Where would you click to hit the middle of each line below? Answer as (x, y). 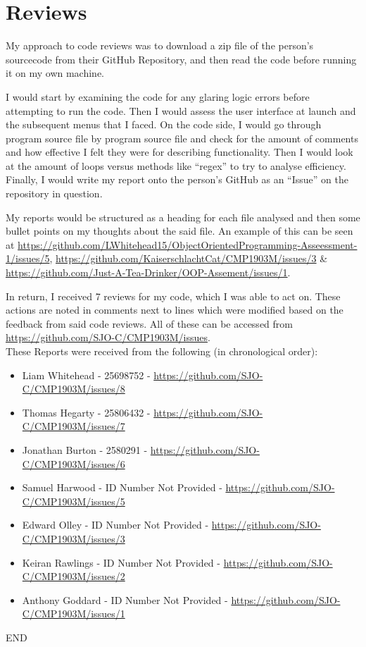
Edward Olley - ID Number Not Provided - (115, 525)
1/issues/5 (28, 258)
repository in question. (54, 193)
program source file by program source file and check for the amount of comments (182, 138)
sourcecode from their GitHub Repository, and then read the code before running (181, 59)
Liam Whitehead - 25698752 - (86, 375)
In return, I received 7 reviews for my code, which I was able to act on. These (173, 296)
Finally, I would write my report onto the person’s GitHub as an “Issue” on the (177, 179)
